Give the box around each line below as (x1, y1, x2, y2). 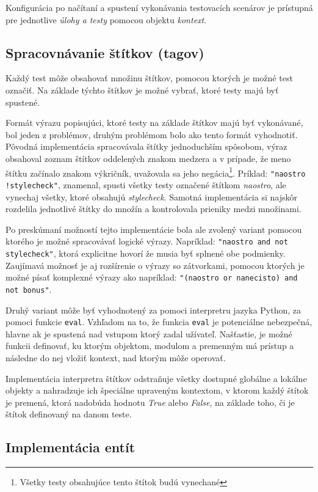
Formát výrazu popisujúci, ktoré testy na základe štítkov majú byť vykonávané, (5, 116, 303, 129)
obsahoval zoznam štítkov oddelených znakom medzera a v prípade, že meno (5, 152, 291, 164)
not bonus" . (5, 282, 52, 295)
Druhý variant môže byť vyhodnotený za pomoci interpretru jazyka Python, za (5, 303, 302, 316)
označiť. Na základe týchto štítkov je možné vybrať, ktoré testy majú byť (5, 83, 279, 96)
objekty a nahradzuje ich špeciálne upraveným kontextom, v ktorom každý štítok (5, 384, 309, 397)
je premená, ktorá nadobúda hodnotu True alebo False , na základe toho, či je (5, 395, 295, 408)
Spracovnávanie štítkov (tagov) (5, 43, 204, 62)
